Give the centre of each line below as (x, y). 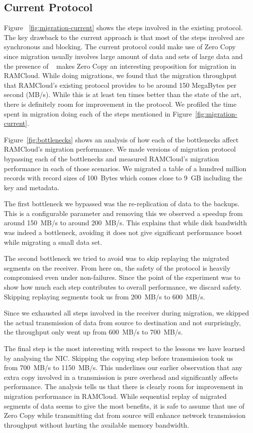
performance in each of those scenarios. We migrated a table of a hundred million (125, 168)
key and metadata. (32, 187)
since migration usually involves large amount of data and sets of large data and (123, 56)
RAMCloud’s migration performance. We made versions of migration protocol (120, 149)
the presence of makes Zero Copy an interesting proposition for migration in (120, 66)
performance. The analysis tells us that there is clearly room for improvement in (124, 386)
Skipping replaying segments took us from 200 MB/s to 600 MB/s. (105, 296)
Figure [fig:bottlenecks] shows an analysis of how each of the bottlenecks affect (121, 139)
